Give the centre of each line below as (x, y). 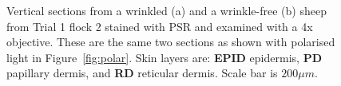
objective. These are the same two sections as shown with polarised (171, 42)
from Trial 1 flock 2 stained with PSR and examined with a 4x (160, 26)
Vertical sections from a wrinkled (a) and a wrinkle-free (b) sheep (167, 10)
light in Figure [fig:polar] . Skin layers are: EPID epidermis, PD (164, 57)
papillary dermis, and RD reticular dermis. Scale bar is (142, 73)
